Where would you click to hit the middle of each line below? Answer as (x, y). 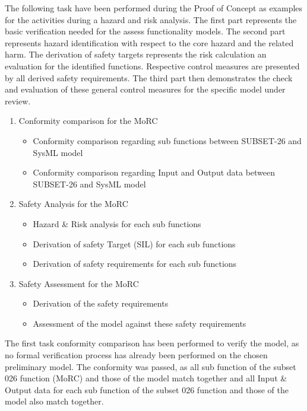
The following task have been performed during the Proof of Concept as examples (154, 8)
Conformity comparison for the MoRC (88, 121)
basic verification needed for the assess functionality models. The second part (145, 31)
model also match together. (54, 401)
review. (18, 101)
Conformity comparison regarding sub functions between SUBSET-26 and (167, 140)
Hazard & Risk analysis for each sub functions (117, 223)
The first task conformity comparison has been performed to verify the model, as (152, 343)
